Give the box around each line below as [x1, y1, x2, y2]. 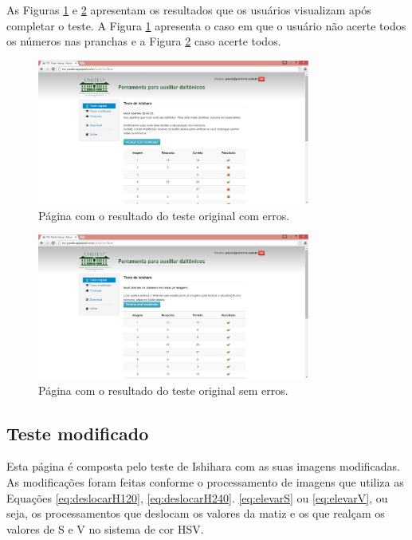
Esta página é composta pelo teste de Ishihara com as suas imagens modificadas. [6, 458, 400, 475]
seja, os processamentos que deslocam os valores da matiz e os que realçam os [6, 505, 385, 522]
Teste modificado [6, 420, 149, 445]
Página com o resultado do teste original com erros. [38, 207, 290, 223]
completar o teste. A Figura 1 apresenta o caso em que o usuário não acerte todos [6, 17, 406, 34]
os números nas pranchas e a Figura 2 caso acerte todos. [6, 33, 281, 49]
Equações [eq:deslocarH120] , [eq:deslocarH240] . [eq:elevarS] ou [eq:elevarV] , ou [6, 489, 388, 506]
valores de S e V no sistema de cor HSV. [6, 520, 204, 537]
